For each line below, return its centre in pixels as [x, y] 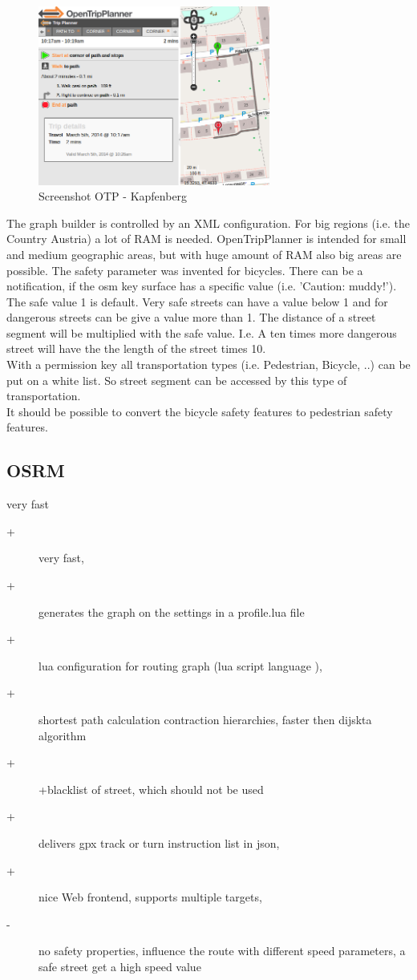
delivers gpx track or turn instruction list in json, [159, 842]
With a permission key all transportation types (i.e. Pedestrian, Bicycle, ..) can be [208, 364]
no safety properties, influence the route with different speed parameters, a [222, 951]
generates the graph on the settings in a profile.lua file [172, 611]
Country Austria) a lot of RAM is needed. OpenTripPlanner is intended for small [206, 239]
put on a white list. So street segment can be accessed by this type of [177, 380]
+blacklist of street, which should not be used [151, 789]
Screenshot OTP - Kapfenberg [113, 196]
